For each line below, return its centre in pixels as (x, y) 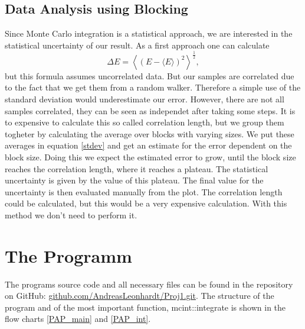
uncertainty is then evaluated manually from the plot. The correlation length (144, 191)
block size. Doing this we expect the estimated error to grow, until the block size (150, 157)
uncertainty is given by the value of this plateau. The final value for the (134, 180)
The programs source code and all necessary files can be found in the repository (149, 284)
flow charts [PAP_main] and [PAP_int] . (78, 319)
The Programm (68, 255)
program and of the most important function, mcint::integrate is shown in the (145, 307)
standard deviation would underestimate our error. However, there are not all (145, 99)
